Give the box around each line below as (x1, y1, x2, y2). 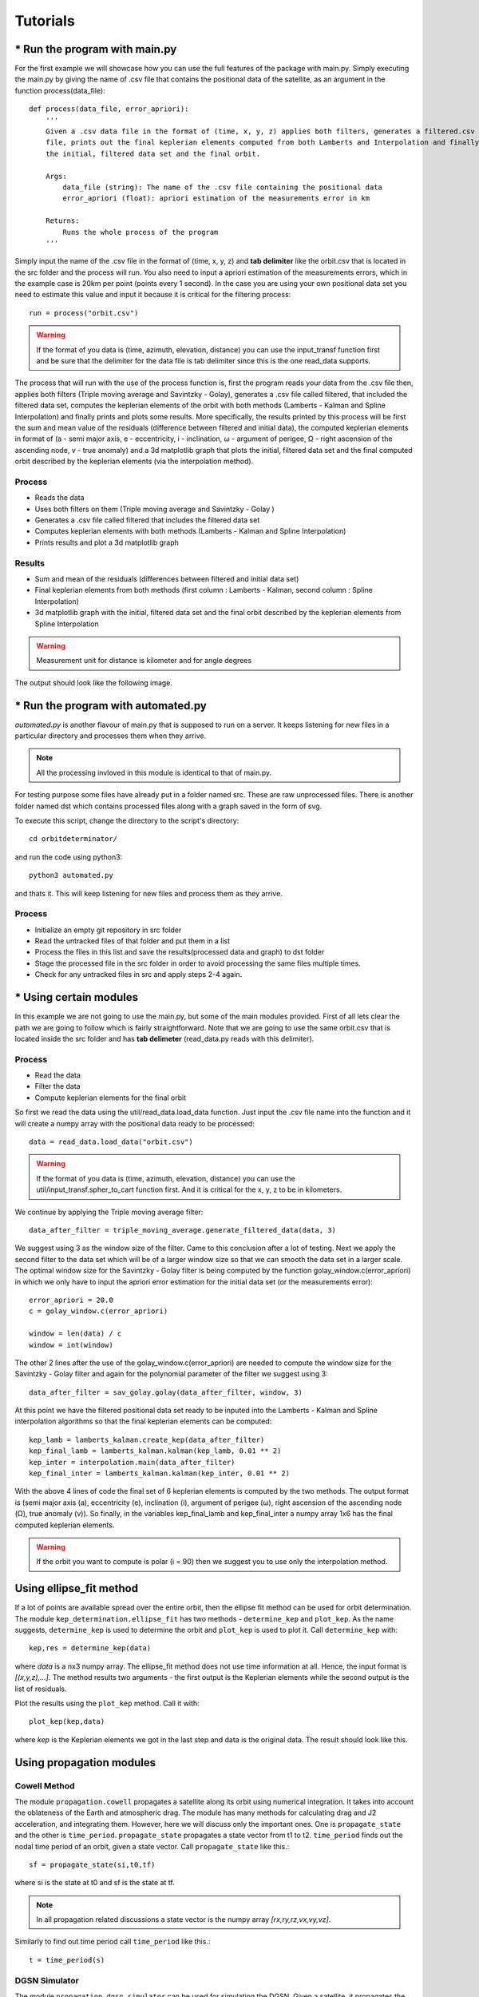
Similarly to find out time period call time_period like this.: (14, 1937, 211, 1947)
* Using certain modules (14, 991, 139, 1004)
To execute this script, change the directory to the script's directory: (14, 816, 239, 825)
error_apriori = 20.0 (29, 1295, 113, 1304)
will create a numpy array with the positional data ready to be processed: (14, 1118, 255, 1128)
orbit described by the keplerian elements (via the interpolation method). (14, 456, 254, 466)
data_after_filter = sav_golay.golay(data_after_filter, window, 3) (29, 1388, 303, 1397)
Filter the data (34, 1082, 81, 1091)
